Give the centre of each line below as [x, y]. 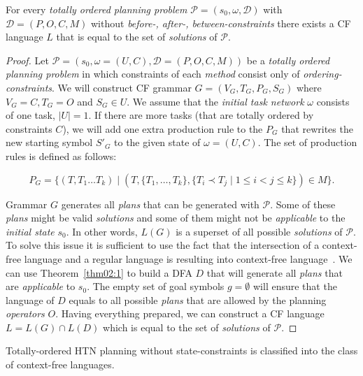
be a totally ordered [288, 60]
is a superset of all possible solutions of [259, 231]
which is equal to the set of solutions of [187, 327]
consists [333, 101]
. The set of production [307, 142]
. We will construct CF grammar [122, 87]
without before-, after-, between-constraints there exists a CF [221, 23]
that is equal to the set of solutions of [137, 37]
